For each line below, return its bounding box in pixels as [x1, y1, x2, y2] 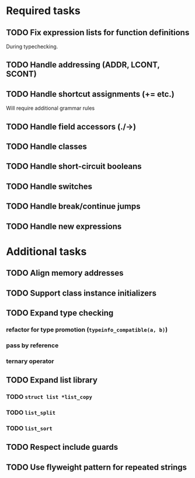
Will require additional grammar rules [6, 104, 95, 112]
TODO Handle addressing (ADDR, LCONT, [6, 60, 160, 70]
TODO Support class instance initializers [6, 288, 156, 298]
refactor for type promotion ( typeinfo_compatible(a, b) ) [6, 326, 168, 334]
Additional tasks [6, 245, 87, 258]
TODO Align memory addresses [6, 268, 124, 278]
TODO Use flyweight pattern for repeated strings [6, 462, 187, 472]
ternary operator [6, 357, 54, 365]
